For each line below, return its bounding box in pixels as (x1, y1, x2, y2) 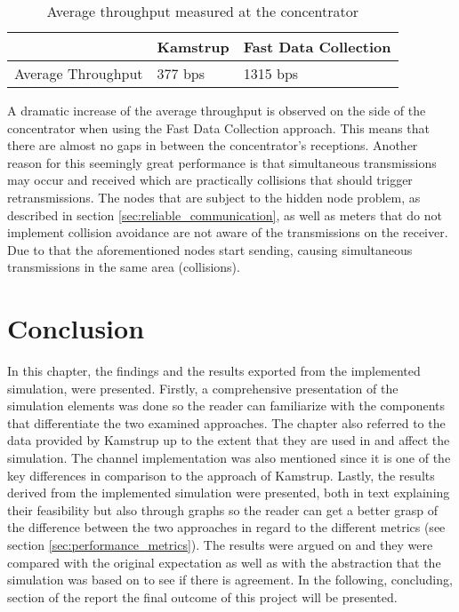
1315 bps (243, 63, 299, 83)
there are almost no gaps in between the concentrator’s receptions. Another (7, 136, 418, 155)
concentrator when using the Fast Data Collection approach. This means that (7, 118, 430, 137)
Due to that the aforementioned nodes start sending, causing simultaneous (7, 240, 413, 258)
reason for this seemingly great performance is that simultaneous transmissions (7, 153, 437, 171)
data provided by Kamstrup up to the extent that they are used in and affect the (7, 431, 450, 449)
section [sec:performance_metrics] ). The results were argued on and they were (7, 536, 433, 553)
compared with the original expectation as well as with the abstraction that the (7, 552, 441, 571)
